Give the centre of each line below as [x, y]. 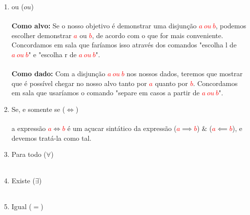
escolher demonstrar [42, 35]
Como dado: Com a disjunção [58, 74]
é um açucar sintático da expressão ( [122, 128]
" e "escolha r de [52, 54]
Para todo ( [29, 154]
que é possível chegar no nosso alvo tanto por [79, 83]
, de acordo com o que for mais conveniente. [157, 35]
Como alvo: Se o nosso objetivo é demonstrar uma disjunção [104, 26]
